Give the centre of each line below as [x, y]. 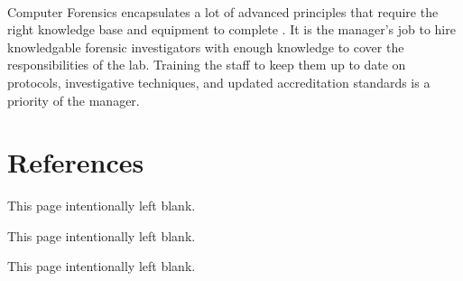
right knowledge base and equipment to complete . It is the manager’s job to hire [231, 29]
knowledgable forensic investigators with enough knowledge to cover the [206, 47]
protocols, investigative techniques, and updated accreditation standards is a [219, 82]
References [76, 162]
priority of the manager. [74, 100]
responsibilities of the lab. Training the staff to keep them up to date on [207, 65]
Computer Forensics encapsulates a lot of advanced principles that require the [223, 11]
